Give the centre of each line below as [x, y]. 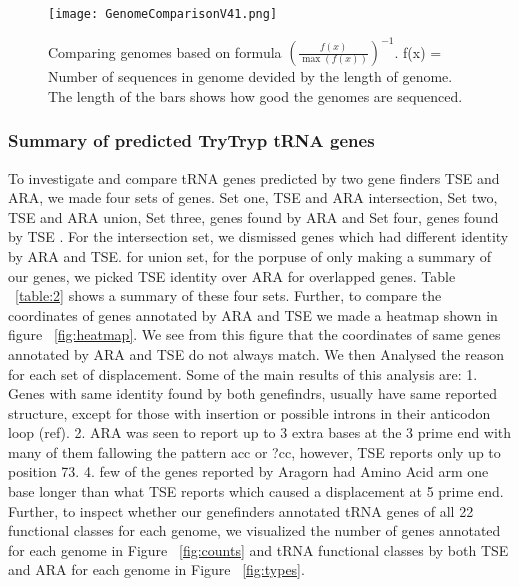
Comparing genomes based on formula [165, 51]
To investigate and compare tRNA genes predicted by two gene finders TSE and [254, 177]
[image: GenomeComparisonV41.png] [163, 14]
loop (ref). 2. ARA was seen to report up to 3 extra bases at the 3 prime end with [260, 432]
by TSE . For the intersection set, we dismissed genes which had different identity [258, 236]
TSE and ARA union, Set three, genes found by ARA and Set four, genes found [253, 216]
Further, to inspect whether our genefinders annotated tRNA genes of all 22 [241, 510]
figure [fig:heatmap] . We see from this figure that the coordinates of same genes [254, 334]
